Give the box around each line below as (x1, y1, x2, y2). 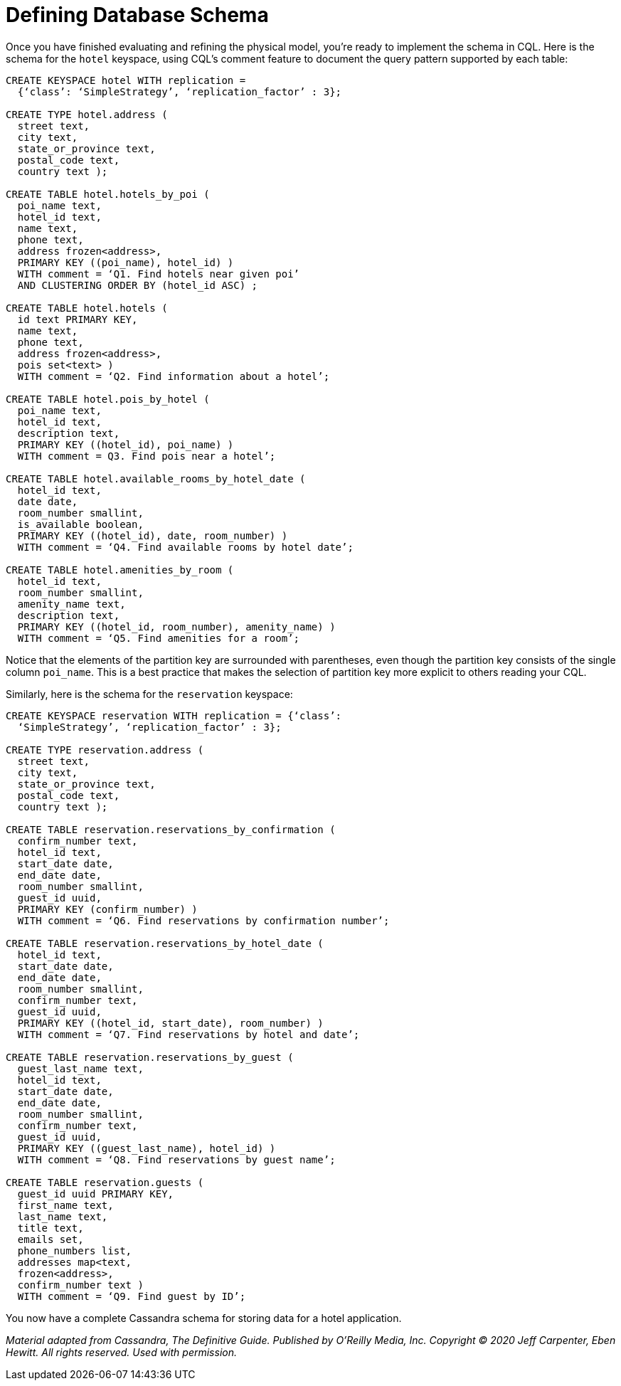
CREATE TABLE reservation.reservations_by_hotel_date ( (6, 937, 324, 949)
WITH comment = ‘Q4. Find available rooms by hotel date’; (17, 541, 354, 553)
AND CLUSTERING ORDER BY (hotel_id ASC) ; (17, 279, 258, 291)
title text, (17, 1222, 84, 1234)
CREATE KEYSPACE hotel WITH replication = (6, 74, 246, 86)
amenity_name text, (17, 598, 126, 610)
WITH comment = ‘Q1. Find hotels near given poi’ (17, 268, 300, 280)
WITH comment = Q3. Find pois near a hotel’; (17, 450, 276, 462)
